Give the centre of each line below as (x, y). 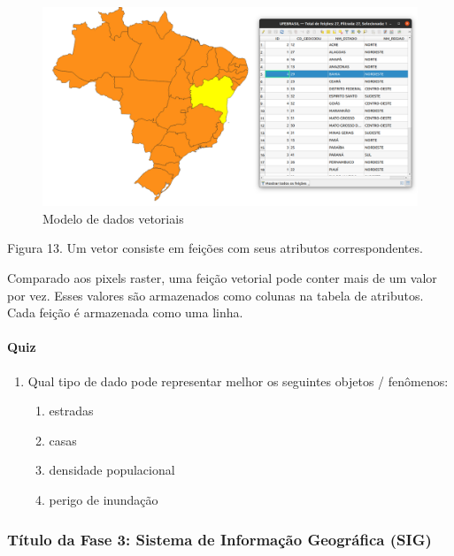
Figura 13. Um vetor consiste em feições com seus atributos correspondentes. (215, 248)
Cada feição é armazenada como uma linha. (125, 312)
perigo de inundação (104, 499)
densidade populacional (112, 470)
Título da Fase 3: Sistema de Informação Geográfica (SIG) (219, 539)
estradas (71, 411)
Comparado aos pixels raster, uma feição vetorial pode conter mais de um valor (222, 278)
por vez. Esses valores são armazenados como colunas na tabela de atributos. (215, 295)
